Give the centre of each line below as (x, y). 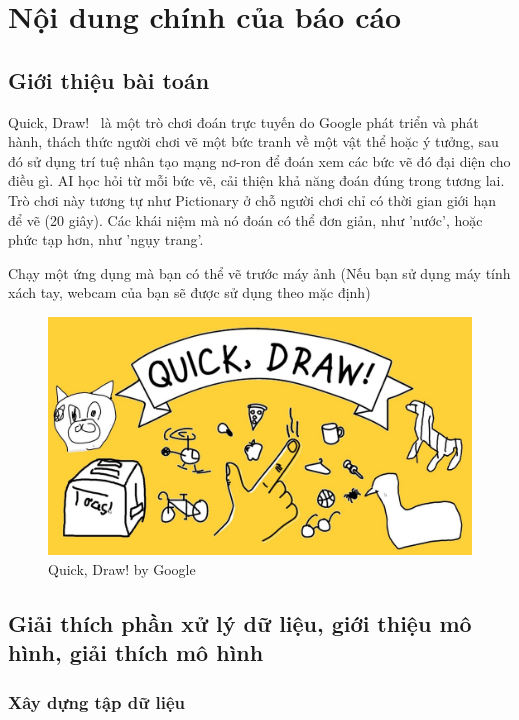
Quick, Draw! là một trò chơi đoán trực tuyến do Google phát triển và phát (243, 121)
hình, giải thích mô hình (136, 652)
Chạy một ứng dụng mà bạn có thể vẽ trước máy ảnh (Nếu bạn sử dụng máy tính (259, 272)
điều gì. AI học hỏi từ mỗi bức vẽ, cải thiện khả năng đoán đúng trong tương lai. (256, 180)
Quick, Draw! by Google (122, 569)
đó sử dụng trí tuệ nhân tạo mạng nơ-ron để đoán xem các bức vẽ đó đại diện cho (259, 160)
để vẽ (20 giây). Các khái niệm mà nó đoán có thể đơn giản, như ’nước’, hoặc (245, 219)
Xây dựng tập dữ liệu (96, 701)
